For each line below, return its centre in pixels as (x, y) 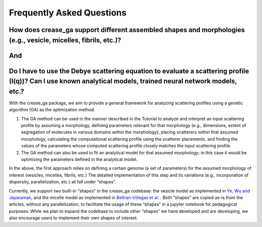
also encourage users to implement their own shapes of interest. (74, 218)
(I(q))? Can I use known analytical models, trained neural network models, (123, 81)
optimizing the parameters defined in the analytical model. (79, 159)
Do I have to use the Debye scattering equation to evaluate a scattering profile (129, 71)
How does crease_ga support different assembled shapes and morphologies (127, 30)
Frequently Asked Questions (68, 13)
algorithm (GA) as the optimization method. (52, 110)
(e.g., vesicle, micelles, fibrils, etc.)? (65, 40)
